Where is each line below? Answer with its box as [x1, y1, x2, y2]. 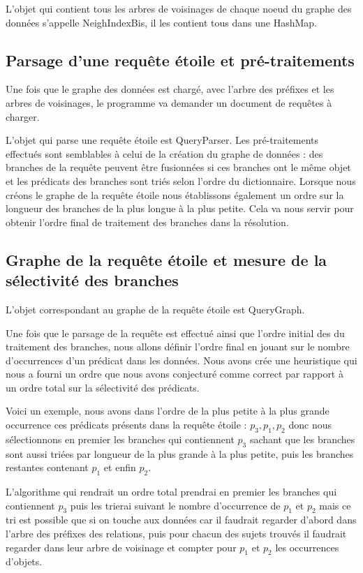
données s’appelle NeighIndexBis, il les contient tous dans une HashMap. [6, 15, 318, 29]
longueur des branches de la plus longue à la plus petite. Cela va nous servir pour [6, 201, 354, 216]
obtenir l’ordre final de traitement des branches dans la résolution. [6, 214, 289, 229]
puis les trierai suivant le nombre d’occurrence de [70, 498, 281, 512]
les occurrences [275, 539, 339, 554]
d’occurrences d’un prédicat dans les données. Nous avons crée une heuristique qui [6, 352, 357, 367]
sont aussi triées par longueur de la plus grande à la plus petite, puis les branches [6, 446, 354, 461]
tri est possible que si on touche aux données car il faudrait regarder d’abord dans [6, 512, 357, 527]
